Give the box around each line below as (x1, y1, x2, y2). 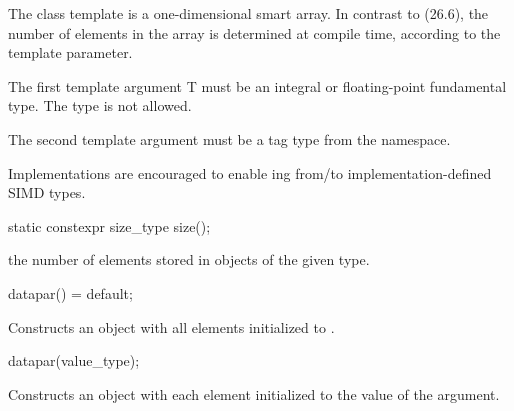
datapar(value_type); (8, 350, 140, 371)
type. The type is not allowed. (8, 95, 192, 116)
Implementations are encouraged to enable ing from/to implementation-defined (8, 162, 492, 183)
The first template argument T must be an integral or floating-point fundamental (8, 75, 507, 96)
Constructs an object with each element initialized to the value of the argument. (8, 383, 500, 404)
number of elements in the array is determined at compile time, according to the (8, 22, 501, 43)
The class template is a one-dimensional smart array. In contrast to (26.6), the (8, 3, 489, 23)
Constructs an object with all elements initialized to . (8, 316, 335, 337)
